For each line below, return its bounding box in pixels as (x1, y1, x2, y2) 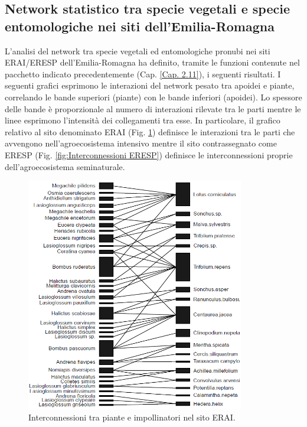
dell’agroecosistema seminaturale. (5, 160, 125, 172)
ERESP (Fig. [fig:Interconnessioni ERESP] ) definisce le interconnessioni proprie (5, 148, 293, 161)
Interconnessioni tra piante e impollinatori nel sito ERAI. (28, 411, 236, 423)
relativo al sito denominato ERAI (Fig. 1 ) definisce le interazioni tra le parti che (5, 125, 295, 138)
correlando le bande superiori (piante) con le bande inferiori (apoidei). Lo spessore (5, 90, 302, 103)
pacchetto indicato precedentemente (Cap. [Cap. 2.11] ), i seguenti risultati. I (5, 67, 281, 80)
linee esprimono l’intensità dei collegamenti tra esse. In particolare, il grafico (5, 114, 280, 126)
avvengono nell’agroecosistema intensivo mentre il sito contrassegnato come (5, 137, 277, 149)
